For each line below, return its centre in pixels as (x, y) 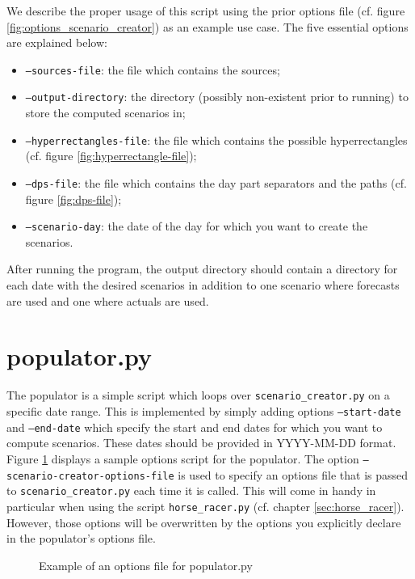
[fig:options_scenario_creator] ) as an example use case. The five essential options (207, 26)
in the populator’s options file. (81, 538)
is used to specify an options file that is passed (293, 474)
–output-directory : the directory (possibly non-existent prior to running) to (217, 97)
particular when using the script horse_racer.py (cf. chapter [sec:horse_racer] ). (205, 506)
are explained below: (57, 42)
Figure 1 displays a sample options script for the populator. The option (183, 458)
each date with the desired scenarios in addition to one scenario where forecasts (203, 285)
